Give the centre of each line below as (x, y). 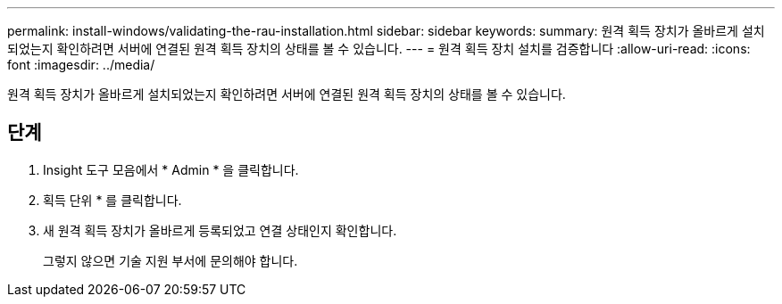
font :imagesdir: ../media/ (81, 65)
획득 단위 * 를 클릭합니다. (112, 200)
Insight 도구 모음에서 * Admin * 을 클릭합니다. (171, 169)
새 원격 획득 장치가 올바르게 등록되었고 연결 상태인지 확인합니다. (220, 230)
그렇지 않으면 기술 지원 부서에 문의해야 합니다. (171, 260)
